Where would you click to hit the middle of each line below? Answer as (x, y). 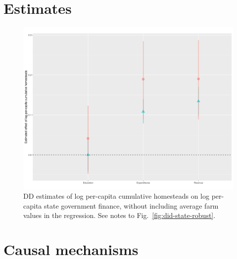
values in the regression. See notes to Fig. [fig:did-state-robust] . (119, 215)
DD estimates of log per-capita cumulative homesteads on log (116, 196)
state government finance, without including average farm (131, 205)
